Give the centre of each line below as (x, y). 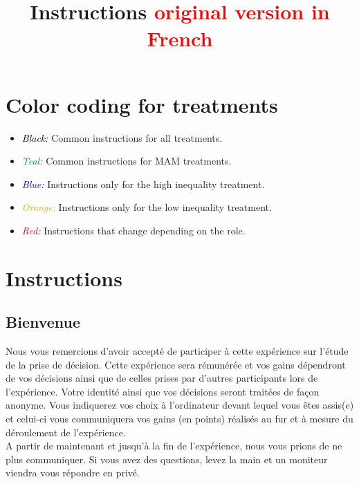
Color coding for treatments (142, 104)
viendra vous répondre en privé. (73, 473)
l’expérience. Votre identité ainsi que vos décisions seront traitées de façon (163, 391)
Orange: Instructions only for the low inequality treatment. (147, 207)
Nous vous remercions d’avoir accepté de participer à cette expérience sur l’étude (177, 351)
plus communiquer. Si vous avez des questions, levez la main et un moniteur (167, 459)
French (180, 38)
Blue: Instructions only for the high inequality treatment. (143, 184)
